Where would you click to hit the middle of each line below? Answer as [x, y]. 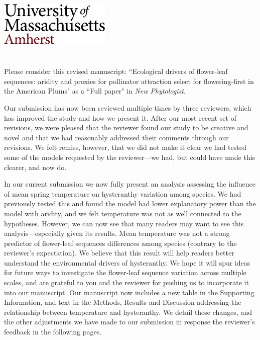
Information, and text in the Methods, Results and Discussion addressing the [123, 302]
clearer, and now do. [35, 167]
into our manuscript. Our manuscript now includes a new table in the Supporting [129, 292]
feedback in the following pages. [53, 332]
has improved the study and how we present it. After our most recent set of [120, 117]
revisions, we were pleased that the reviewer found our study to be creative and [126, 127]
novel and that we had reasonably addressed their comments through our [116, 137]
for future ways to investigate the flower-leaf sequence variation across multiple [125, 272]
